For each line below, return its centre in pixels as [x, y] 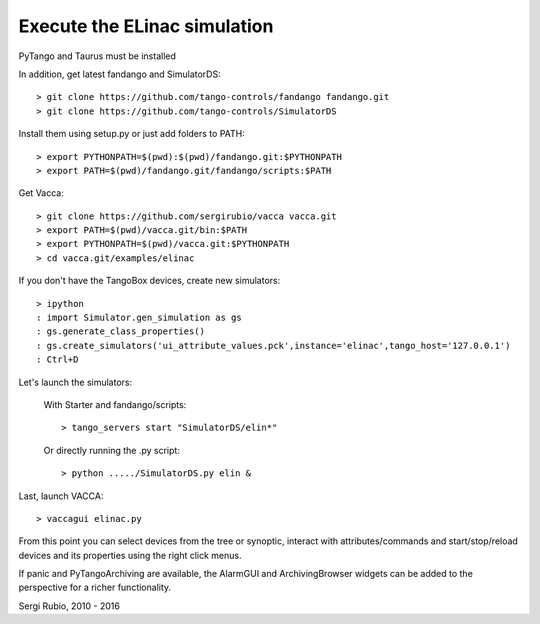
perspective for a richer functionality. [95, 587]
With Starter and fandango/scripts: [115, 404]
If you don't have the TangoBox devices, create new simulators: [149, 281]
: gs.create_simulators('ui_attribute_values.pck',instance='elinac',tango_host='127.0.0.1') [273, 345]
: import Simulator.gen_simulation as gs [139, 318]
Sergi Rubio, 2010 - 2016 [69, 606]
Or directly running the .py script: [111, 450]
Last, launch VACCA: [61, 496]
